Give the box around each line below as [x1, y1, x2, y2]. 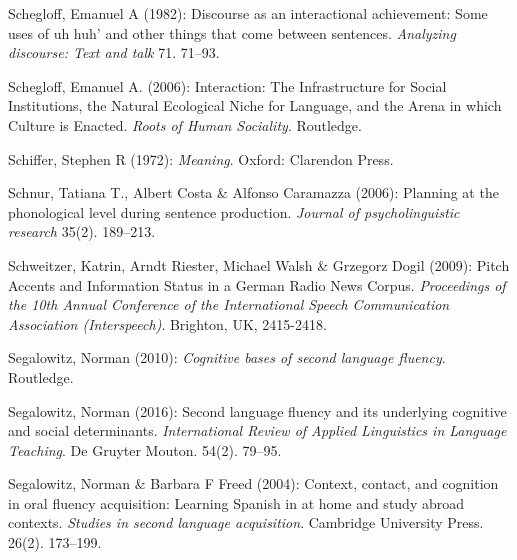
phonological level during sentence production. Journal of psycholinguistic [8, 201, 460, 222]
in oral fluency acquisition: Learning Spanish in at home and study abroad [8, 492, 465, 513]
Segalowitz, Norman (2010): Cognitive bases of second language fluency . [8, 347, 446, 368]
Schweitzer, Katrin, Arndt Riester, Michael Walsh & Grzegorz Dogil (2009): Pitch [8, 254, 510, 275]
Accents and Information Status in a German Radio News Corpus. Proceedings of [8, 274, 506, 295]
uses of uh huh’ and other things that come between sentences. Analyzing [8, 22, 456, 43]
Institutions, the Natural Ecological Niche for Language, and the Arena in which [8, 95, 502, 116]
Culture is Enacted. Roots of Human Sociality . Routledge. [8, 114, 362, 135]
